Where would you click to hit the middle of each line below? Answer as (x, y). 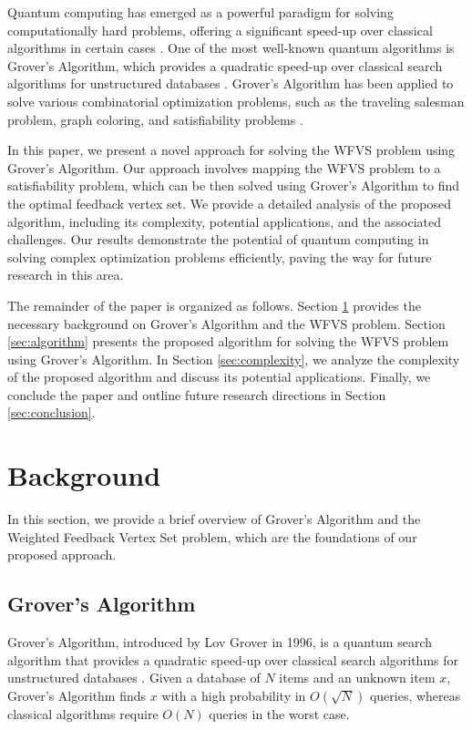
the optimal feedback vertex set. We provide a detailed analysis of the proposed (229, 203)
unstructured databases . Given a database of (134, 678)
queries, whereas (415, 695)
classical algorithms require (83, 713)
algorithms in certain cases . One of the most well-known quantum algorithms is (231, 48)
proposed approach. (62, 555)
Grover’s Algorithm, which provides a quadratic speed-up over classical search (225, 65)
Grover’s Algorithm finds (77, 695)
